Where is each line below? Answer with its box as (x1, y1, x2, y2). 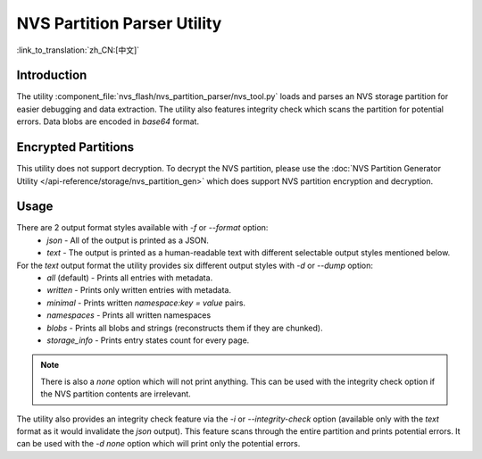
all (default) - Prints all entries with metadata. (46, 272, 213, 283)
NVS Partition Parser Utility (16, 13, 222, 33)
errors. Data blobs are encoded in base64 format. (16, 116, 200, 127)
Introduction (16, 68, 87, 83)
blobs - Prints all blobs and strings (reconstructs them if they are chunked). (46, 322, 323, 333)
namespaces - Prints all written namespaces (46, 310, 212, 321)
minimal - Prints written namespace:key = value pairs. (46, 297, 245, 308)
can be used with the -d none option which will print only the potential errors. (16, 438, 301, 449)
